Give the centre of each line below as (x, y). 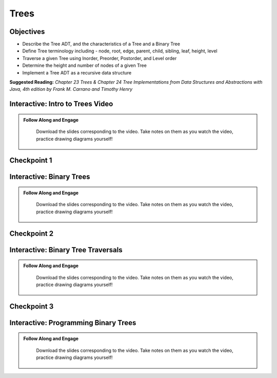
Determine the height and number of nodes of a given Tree (85, 65)
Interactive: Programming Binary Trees (73, 323)
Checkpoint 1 (31, 160)
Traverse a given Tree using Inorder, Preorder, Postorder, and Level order (100, 58)
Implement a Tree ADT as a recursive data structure (77, 72)
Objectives (27, 32)
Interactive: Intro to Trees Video (61, 104)
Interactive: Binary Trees (50, 177)
